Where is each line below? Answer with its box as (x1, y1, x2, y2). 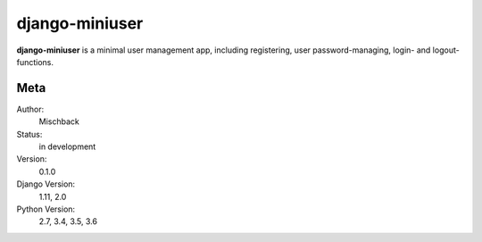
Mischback (38, 116, 79, 127)
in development (38, 141, 96, 152)
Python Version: (16, 204, 76, 214)
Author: (16, 104, 45, 114)
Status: (16, 129, 43, 139)
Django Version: (16, 179, 76, 189)
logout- (432, 45, 460, 55)
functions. (16, 56, 54, 67)
